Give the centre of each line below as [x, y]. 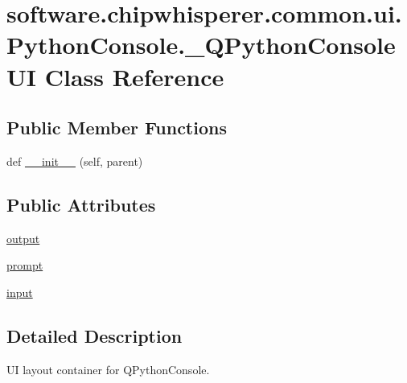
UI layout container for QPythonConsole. [108, 369]
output [23, 238]
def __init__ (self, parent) [75, 161]
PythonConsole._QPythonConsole [201, 45]
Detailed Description [95, 335]
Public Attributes [81, 204]
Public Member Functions [117, 128]
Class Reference [134, 76]
